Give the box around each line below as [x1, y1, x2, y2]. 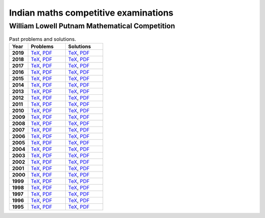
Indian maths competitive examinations [9, 7, 174, 18]
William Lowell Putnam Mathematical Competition [9, 22, 175, 30]
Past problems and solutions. [9, 36, 76, 43]
